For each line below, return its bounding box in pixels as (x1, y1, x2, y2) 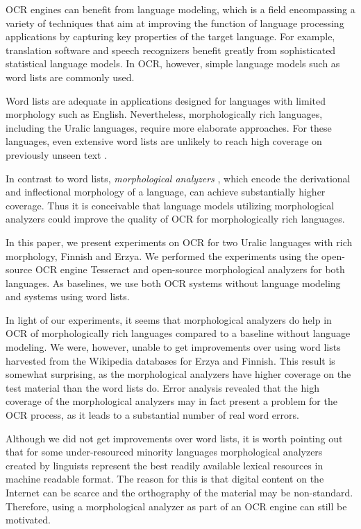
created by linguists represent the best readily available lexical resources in (6, 458, 324, 472)
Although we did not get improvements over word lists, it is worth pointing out (6, 431, 343, 445)
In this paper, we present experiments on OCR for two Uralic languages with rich (6, 234, 353, 249)
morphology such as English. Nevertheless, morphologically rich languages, (6, 107, 323, 121)
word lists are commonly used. (6, 69, 135, 84)
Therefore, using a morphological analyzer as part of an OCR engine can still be (6, 498, 347, 513)
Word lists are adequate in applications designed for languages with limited (6, 93, 326, 107)
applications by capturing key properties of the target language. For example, (6, 29, 335, 44)
